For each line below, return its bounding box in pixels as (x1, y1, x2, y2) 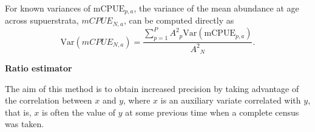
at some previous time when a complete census (125, 105, 299, 118)
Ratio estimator (5, 62, 72, 74)
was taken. (5, 117, 44, 130)
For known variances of (5, 2, 91, 14)
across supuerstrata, (5, 14, 79, 27)
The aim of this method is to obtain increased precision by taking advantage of (5, 82, 299, 94)
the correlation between (5, 94, 92, 107)
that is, (5, 105, 32, 118)
